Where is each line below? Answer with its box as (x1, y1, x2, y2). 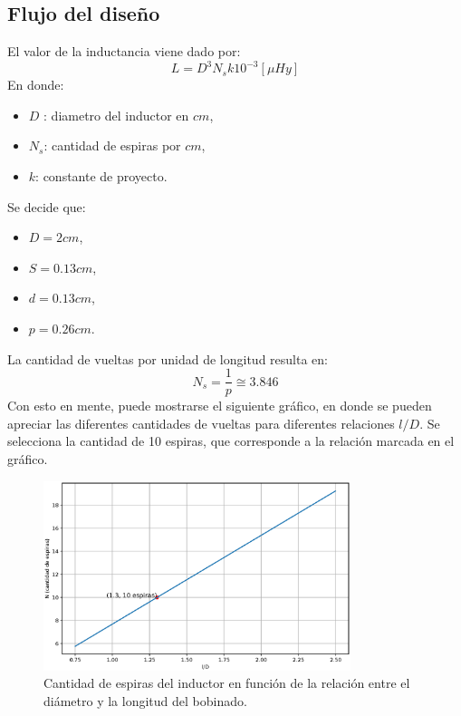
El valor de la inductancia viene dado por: (7, 42, 241, 61)
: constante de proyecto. (35, 167, 168, 186)
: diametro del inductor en (43, 105, 189, 124)
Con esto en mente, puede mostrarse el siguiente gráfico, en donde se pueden (7, 396, 432, 415)
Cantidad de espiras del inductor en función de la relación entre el (43, 673, 410, 692)
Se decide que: (7, 197, 86, 216)
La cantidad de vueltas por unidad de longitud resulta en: (7, 349, 328, 368)
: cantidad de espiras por (43, 136, 181, 155)
